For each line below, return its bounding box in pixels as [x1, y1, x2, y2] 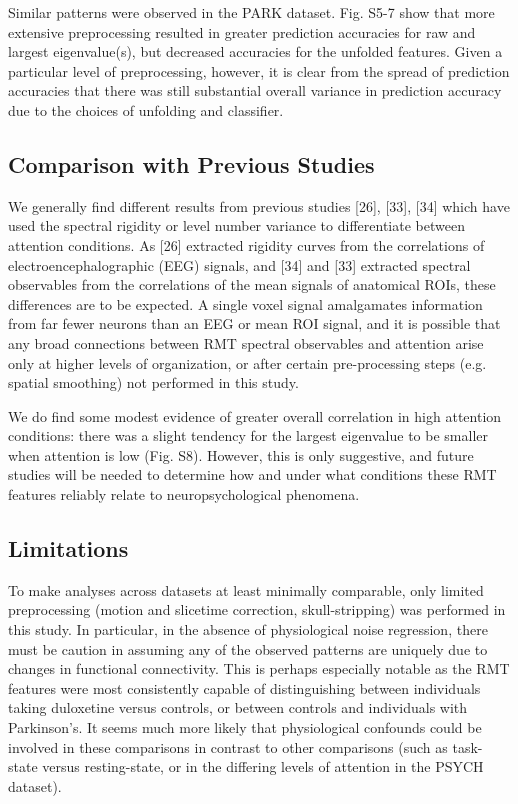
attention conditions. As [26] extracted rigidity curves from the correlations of [8, 234, 485, 255]
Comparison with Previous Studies [8, 148, 375, 179]
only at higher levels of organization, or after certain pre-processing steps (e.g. [8, 352, 487, 373]
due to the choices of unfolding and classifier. [8, 99, 284, 120]
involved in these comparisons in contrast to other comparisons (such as [8, 736, 448, 757]
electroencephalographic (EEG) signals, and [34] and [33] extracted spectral [8, 254, 471, 275]
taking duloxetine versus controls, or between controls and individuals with [8, 697, 468, 718]
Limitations [8, 533, 129, 564]
